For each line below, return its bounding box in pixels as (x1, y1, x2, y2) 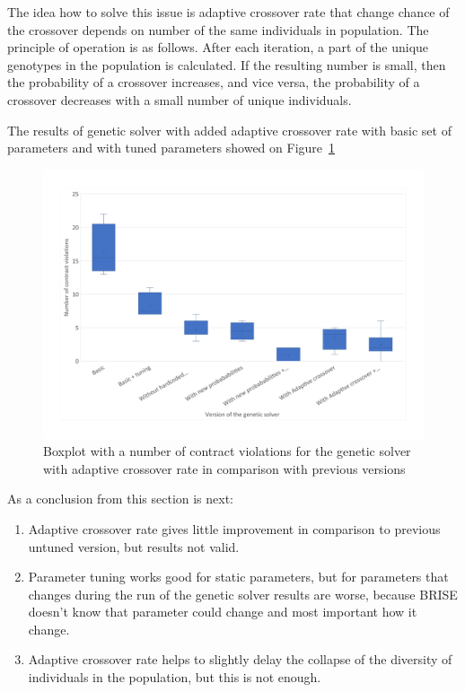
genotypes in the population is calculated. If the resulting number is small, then (7, 55, 446, 74)
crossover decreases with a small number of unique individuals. (7, 90, 352, 109)
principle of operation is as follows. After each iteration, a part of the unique (7, 38, 429, 57)
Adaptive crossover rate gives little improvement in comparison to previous (28, 519, 441, 538)
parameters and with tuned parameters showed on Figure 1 (7, 138, 336, 157)
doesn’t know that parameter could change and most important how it (28, 602, 417, 621)
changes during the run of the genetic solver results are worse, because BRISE (28, 584, 458, 603)
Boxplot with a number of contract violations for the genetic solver (43, 442, 411, 460)
